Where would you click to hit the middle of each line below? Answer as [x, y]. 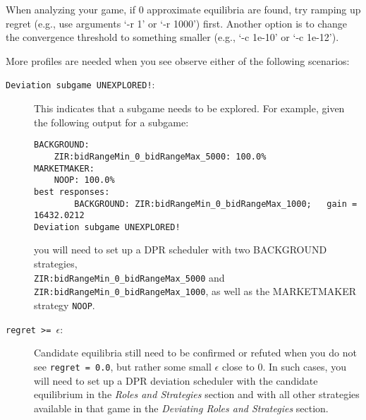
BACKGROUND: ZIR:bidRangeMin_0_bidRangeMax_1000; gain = [216, 204]
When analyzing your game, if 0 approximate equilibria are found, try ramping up [183, 9]
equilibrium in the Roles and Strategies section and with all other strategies [197, 394]
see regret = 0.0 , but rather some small [123, 366]
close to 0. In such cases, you [284, 366]
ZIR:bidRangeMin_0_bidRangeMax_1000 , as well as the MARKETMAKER [195, 291]
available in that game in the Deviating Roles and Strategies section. [181, 408]
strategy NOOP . [65, 305]
